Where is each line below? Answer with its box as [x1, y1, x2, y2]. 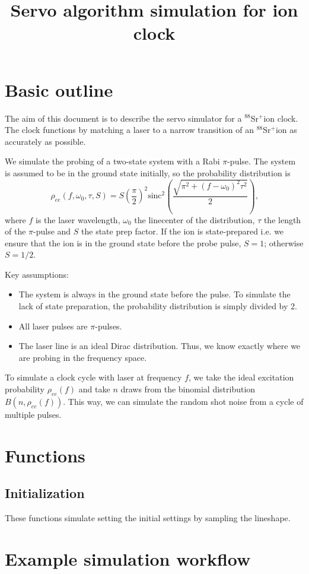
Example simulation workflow [5, 546, 251, 570]
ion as [275, 123, 297, 136]
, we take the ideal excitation [189, 371, 294, 383]
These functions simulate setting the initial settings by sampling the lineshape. [5, 512, 291, 524]
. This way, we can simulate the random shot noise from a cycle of [63, 395, 304, 407]
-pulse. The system [227, 155, 296, 167]
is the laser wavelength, [36, 213, 120, 226]
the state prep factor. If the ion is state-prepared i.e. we [81, 225, 284, 237]
